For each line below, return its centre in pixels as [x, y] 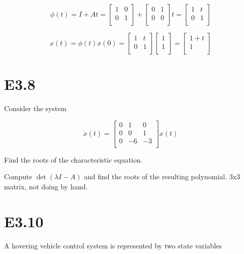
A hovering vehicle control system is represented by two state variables [113, 245]
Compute [18, 176]
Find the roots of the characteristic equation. [73, 159]
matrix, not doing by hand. [46, 187]
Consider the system [35, 108]
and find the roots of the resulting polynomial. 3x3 [162, 176]
